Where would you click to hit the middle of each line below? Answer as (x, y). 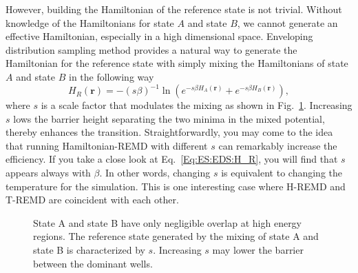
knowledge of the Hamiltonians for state (90, 22)
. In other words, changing (155, 173)
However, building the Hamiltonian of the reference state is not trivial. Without (174, 9)
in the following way (111, 76)
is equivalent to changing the (282, 173)
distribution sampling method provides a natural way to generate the (151, 49)
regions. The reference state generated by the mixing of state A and (176, 236)
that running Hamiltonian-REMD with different (107, 145)
